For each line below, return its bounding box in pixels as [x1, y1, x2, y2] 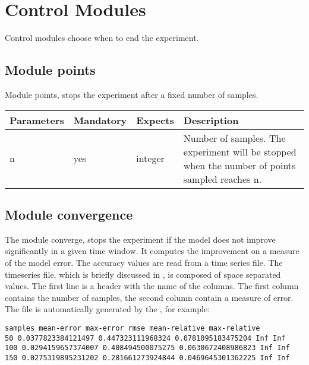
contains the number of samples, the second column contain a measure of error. [5, 291, 294, 303]
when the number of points [183, 158, 296, 172]
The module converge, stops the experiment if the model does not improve [5, 233, 276, 245]
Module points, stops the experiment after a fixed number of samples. [5, 88, 258, 100]
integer [136, 151, 165, 166]
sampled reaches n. [183, 172, 262, 186]
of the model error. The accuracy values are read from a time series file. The [5, 256, 283, 268]
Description [183, 113, 239, 127]
